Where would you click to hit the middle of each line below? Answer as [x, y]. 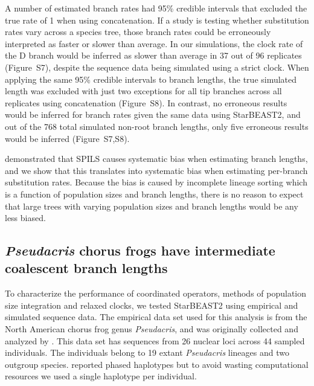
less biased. [25, 218]
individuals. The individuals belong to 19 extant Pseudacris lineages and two [147, 352]
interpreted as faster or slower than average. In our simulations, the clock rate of [154, 43]
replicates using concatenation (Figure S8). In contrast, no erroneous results [146, 102]
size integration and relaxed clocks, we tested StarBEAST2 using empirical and [152, 305]
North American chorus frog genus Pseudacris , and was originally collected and [152, 329]
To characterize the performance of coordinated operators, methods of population [156, 293]
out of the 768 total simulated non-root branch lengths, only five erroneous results [157, 126]
